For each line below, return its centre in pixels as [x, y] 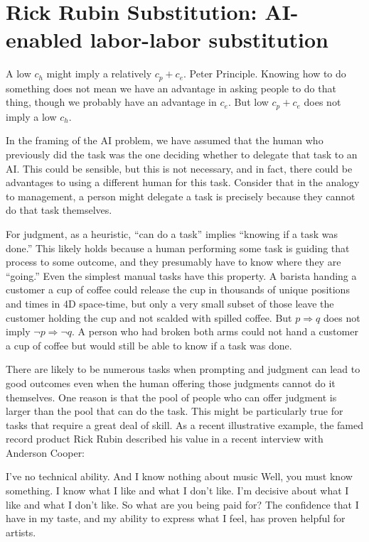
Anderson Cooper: [46, 452]
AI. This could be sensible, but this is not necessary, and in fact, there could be [179, 168]
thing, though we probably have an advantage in [111, 102]
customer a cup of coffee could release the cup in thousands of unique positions [178, 289]
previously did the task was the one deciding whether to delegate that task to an [182, 154]
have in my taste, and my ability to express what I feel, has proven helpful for [176, 518]
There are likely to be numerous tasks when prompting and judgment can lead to [183, 369]
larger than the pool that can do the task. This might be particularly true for [175, 411]
